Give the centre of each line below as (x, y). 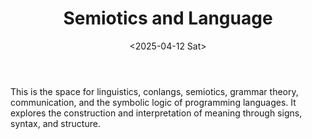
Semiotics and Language (168, 18)
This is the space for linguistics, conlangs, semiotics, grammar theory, (154, 91)
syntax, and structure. (55, 123)
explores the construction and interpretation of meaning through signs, (156, 113)
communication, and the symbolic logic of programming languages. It (153, 102)
